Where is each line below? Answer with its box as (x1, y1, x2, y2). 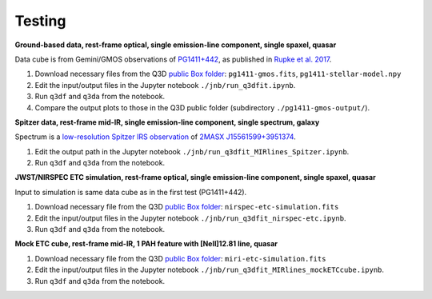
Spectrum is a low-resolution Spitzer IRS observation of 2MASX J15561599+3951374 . (14, 132, 296, 142)
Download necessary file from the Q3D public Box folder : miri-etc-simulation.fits (34, 253, 326, 263)
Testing (14, 12, 66, 30)
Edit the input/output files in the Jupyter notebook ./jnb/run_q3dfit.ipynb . (34, 80, 296, 90)
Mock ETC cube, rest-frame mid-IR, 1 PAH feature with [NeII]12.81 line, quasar (14, 239, 278, 249)
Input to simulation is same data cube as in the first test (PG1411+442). (14, 187, 247, 197)
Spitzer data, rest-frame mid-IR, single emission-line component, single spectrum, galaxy (14, 117, 320, 127)
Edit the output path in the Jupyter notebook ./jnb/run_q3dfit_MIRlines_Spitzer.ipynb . (34, 146, 350, 156)
